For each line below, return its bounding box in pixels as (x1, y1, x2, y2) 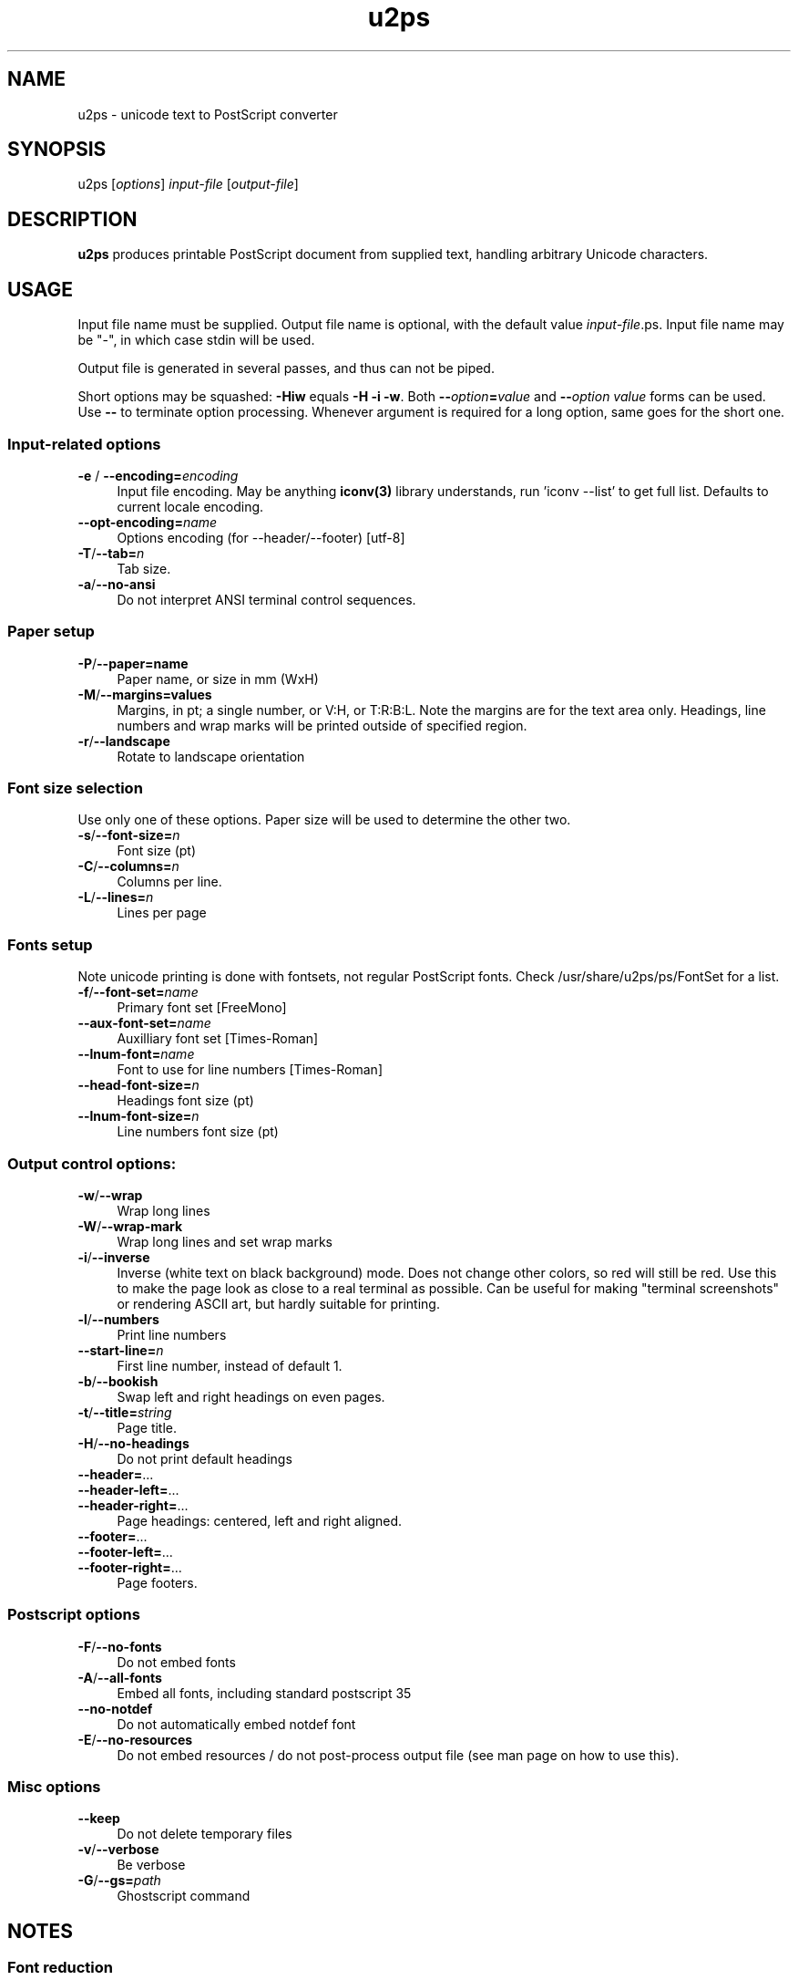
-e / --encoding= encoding (77, 467, 239, 483)
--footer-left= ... (77, 1543, 173, 1560)
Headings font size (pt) (117, 1093, 254, 1109)
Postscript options (7, 1605, 140, 1624)
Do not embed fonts (117, 1653, 236, 1670)
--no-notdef (77, 1700, 153, 1716)
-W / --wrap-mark (77, 1218, 183, 1234)
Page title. (117, 1419, 178, 1436)
